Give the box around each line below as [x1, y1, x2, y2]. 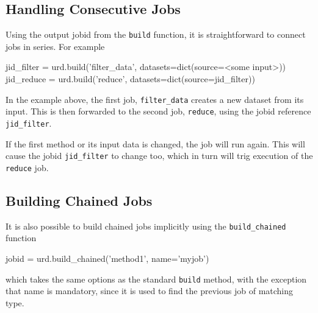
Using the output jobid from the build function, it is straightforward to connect [5, 28, 306, 41]
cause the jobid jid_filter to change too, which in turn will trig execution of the [5, 149, 313, 162]
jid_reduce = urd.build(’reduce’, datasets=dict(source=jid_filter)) [5, 72, 255, 85]
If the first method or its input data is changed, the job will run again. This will [5, 137, 305, 150]
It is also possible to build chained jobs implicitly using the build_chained [5, 219, 286, 232]
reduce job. [5, 161, 49, 174]
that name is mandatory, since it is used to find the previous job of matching [5, 284, 294, 297]
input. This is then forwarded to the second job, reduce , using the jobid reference [5, 105, 311, 118]
